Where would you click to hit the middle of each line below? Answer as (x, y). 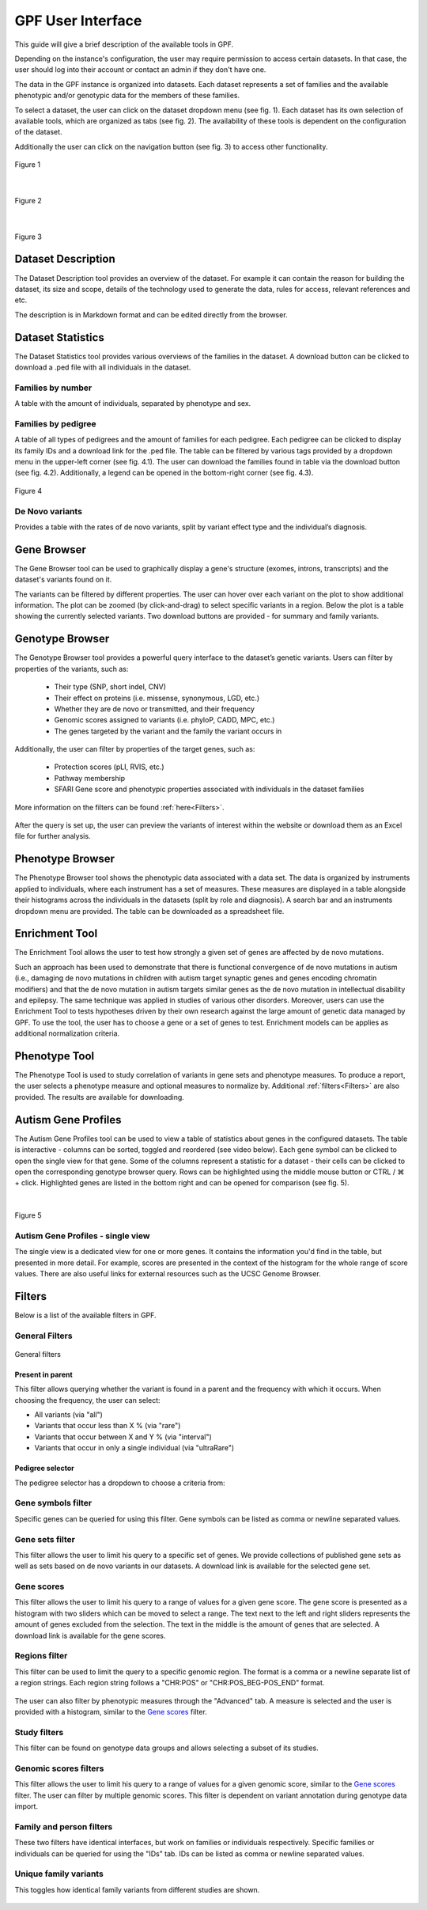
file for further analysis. (53, 836)
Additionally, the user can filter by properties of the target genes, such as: (135, 749)
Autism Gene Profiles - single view (82, 1236)
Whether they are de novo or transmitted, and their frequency (154, 709)
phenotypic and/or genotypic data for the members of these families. (127, 96)
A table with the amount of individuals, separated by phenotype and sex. (133, 404)
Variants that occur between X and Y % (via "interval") (123, 1437)
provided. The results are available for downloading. (100, 1097)
